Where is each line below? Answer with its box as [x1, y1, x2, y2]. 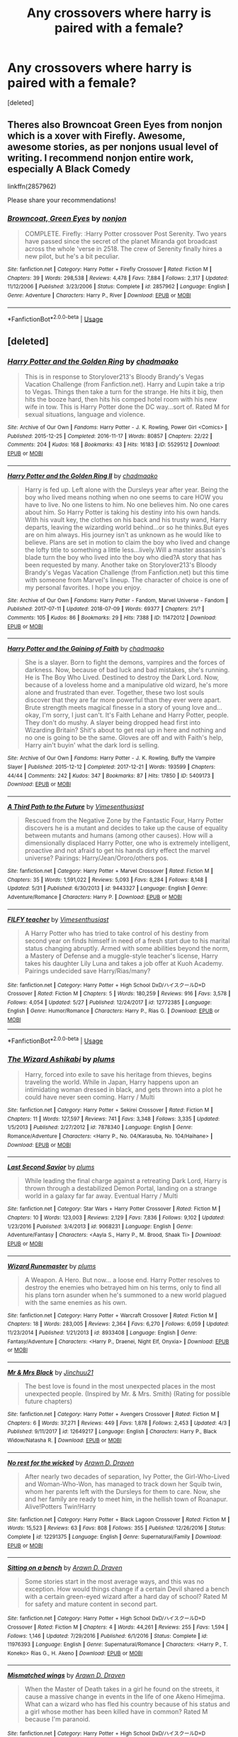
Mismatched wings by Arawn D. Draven [7, 1671, 125, 1680]
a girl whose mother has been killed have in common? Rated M [24, 1707, 208, 1716]
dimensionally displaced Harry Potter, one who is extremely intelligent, [24, 838, 230, 847]
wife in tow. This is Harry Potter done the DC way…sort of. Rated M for [24, 402, 230, 412]
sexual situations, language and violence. [24, 410, 145, 419]
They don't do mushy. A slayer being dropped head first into [24, 718, 200, 727]
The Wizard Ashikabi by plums [7, 1054, 115, 1064]
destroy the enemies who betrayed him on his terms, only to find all [24, 1283, 222, 1291]
